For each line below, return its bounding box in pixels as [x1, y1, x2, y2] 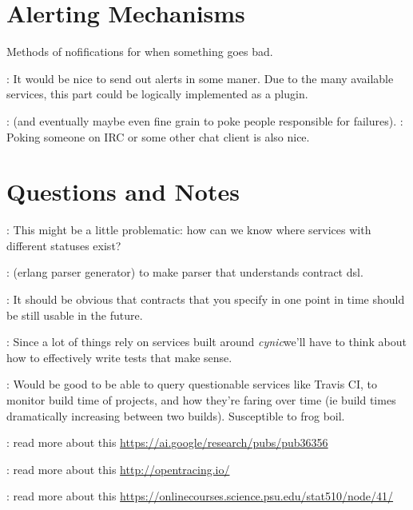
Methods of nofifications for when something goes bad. [6, 43, 273, 60]
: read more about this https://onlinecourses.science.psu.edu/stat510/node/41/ [6, 488, 394, 504]
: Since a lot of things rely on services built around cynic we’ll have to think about [6, 333, 407, 350]
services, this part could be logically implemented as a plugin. [6, 86, 308, 102]
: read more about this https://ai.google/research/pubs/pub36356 [6, 434, 328, 451]
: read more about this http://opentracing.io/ [6, 460, 230, 477]
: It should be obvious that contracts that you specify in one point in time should [6, 291, 405, 307]
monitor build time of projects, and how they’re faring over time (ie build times [6, 391, 396, 408]
